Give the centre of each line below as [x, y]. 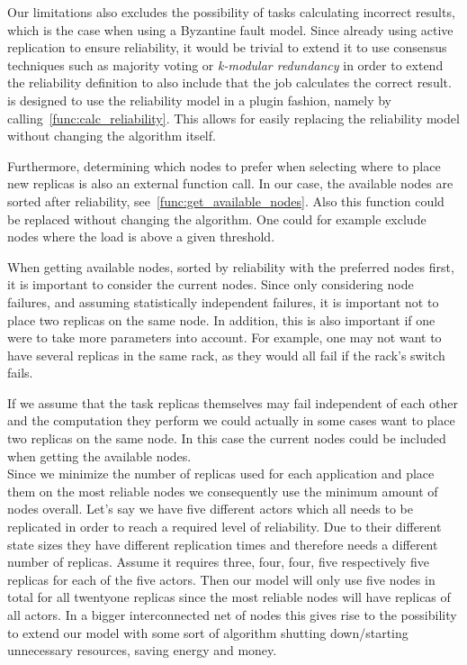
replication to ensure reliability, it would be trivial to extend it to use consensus [227, 47]
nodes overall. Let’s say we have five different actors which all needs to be [210, 509]
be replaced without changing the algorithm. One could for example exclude [217, 219]
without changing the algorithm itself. [112, 136]
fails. [20, 373]
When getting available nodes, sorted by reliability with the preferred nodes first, [231, 266]
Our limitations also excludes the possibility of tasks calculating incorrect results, [231, 12]
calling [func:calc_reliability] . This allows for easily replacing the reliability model [233, 118]
